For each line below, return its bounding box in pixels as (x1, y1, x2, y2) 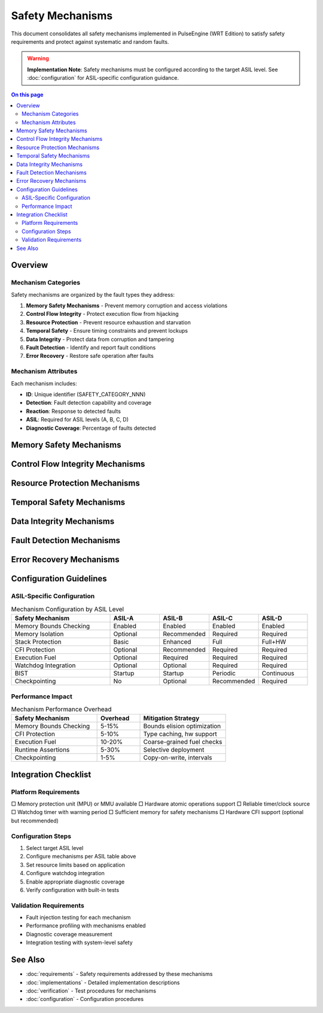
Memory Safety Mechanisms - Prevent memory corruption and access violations (26, 302, 227, 309)
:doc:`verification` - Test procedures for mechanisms (26, 987, 157, 994)
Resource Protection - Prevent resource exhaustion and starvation (26, 318, 191, 326)
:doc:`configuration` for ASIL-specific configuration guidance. (27, 74, 179, 82)
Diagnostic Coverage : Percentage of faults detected (26, 424, 156, 432)
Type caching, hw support (143, 730, 218, 738)
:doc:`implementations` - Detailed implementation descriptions (26, 979, 180, 986)
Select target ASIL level (26, 844, 84, 851)
